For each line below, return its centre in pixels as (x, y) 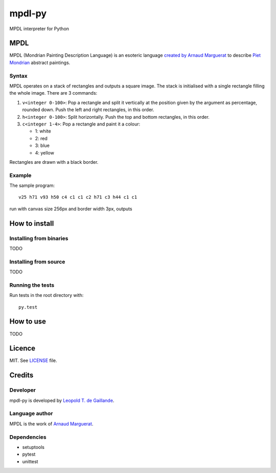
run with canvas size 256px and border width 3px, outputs (71, 209)
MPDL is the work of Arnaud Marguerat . (51, 424)
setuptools (33, 447)
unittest (30, 461)
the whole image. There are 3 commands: (53, 93)
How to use (28, 322)
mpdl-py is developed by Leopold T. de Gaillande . (62, 400)
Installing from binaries (39, 238)
